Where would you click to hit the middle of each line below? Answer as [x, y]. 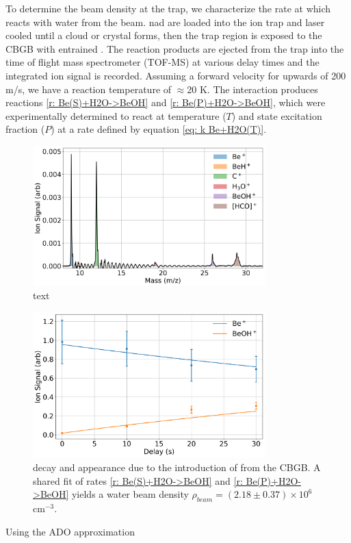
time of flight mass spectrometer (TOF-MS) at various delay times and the [162, 62]
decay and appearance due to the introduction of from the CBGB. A [177, 467]
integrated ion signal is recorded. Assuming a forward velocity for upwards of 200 [176, 75]
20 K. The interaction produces [252, 89]
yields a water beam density [130, 494]
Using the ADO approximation [70, 531]
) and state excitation [277, 115]
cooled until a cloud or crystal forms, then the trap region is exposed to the [164, 35]
